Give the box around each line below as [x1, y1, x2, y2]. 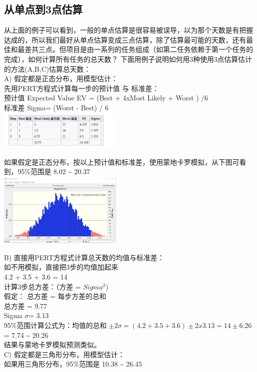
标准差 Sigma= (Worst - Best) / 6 [4, 102, 109, 112]
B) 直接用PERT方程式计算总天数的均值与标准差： [4, 252, 165, 262]
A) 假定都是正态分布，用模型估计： [4, 73, 118, 84]
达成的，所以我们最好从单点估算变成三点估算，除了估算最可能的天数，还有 [4, 34, 246, 45]
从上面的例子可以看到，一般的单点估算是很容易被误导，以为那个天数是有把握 [4, 25, 253, 35]
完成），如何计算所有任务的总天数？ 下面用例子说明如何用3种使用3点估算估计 [4, 53, 252, 64]
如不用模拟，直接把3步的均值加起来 [4, 262, 118, 272]
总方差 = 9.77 [4, 300, 47, 311]
